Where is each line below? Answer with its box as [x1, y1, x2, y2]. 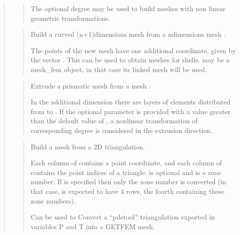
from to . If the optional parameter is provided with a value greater [30, 106, 231, 116]
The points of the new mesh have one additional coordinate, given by [30, 45, 236, 55]
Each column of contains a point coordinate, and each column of [30, 158, 222, 168]
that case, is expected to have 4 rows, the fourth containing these [30, 186, 224, 196]
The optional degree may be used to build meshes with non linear [30, 3, 225, 13]
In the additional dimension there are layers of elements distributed [30, 97, 231, 107]
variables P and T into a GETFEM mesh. [30, 221, 155, 231]
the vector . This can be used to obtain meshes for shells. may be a [30, 55, 230, 65]
